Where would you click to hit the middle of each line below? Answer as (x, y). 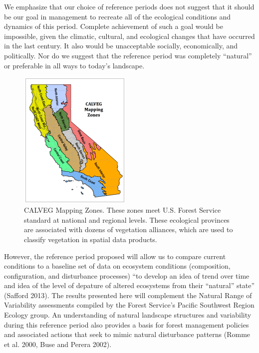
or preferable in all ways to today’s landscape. (74, 65)
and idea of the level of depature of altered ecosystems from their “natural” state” (129, 285)
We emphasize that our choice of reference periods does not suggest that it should (129, 6)
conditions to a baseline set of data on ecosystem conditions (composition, (117, 266)
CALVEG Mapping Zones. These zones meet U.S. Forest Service (123, 210)
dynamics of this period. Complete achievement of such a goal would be (114, 26)
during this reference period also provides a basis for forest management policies (127, 324)
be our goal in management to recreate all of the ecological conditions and (118, 16)
